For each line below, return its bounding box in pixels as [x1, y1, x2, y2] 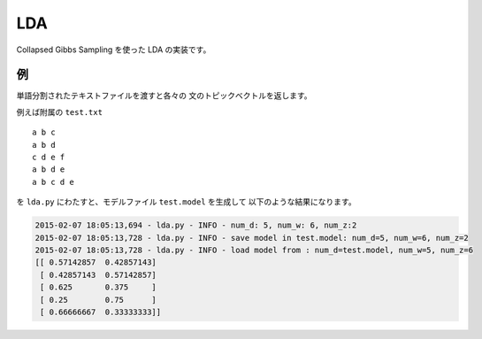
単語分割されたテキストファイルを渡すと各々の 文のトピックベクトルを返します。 [16, 90, 313, 101]
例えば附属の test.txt [16, 106, 103, 117]
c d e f [32, 152, 65, 163]
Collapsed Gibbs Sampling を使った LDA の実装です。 [16, 44, 211, 55]
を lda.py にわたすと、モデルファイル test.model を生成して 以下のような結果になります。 [16, 196, 357, 207]
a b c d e [32, 177, 74, 187]
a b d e [32, 165, 65, 174]
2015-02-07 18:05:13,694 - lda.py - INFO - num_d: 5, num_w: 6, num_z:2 [34, 220, 357, 230]
